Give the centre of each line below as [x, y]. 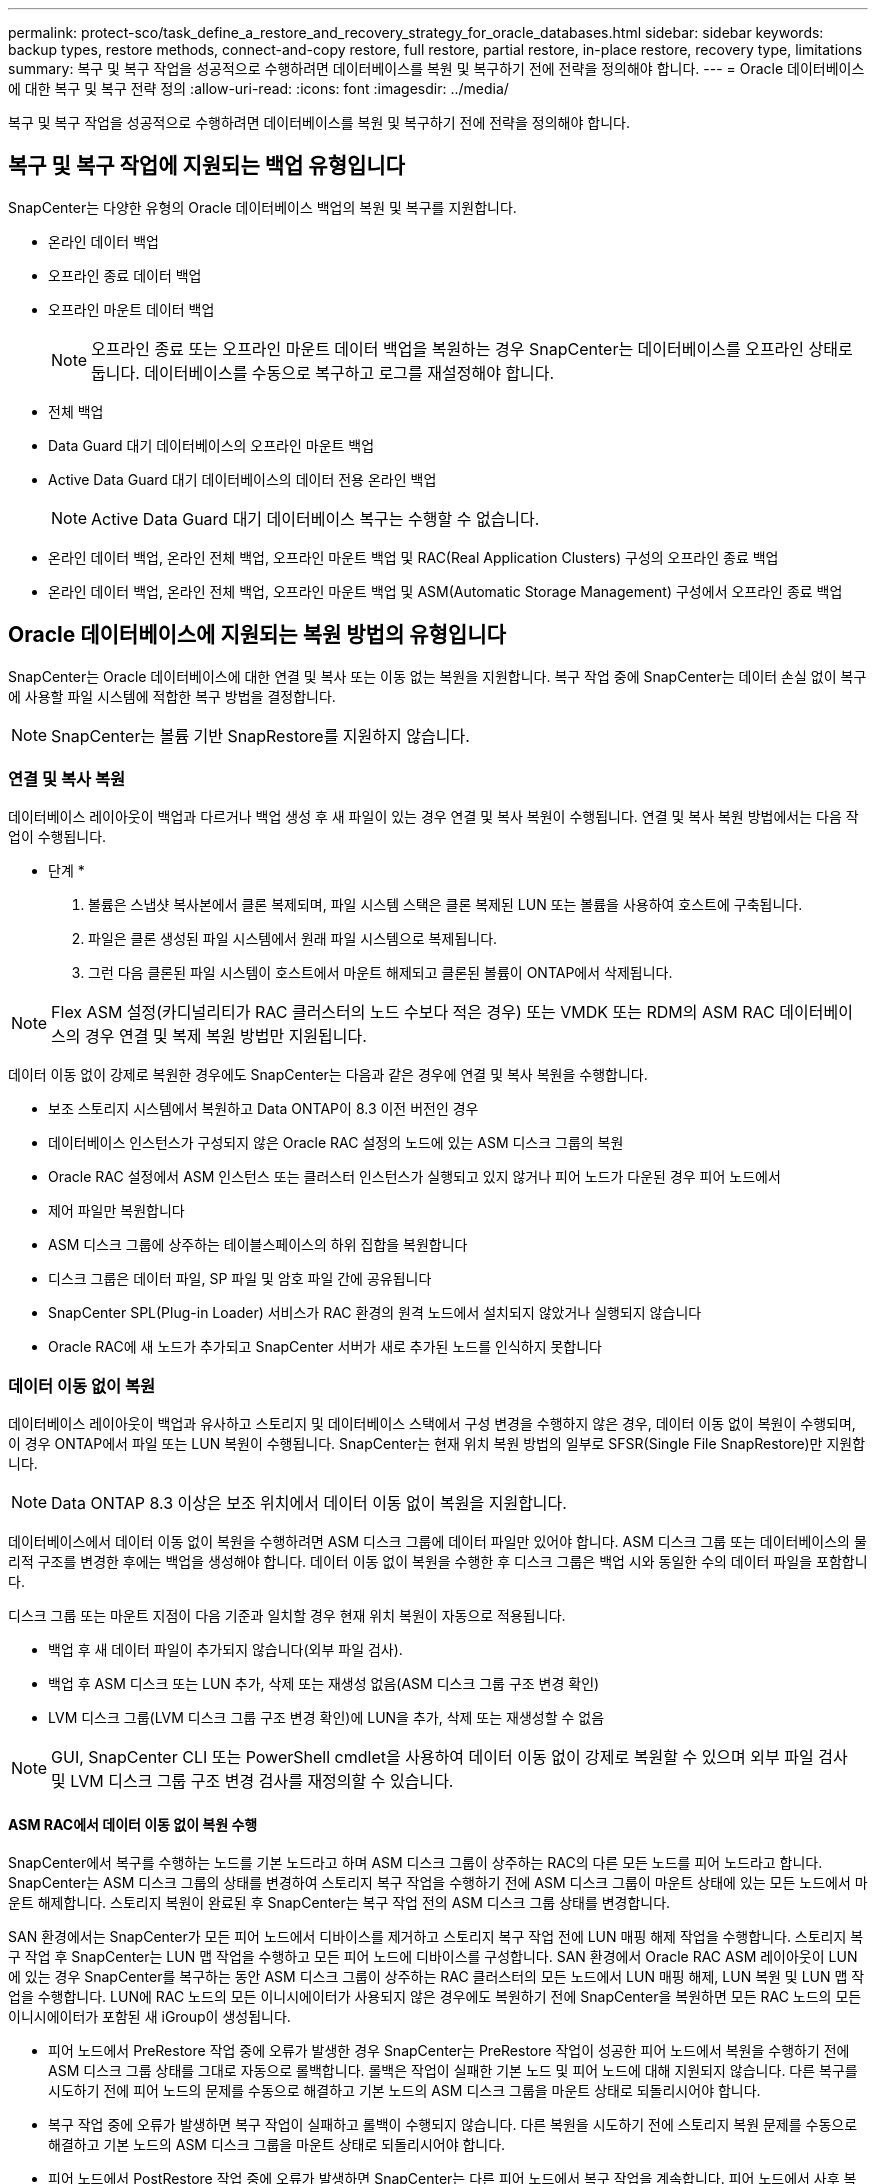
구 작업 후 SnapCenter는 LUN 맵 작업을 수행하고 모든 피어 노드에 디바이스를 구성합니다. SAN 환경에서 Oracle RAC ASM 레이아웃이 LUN [433, 1957]
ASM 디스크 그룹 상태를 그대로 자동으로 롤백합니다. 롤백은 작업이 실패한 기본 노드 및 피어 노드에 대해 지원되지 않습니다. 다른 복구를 [453, 2071]
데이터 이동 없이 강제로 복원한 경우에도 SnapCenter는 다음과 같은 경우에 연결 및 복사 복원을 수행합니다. [328, 1075]
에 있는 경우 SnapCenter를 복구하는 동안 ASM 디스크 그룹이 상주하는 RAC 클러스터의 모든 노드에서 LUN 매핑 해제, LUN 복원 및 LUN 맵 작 [436, 1977]
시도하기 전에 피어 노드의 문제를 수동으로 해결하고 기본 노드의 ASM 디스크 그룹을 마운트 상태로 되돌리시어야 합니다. [404, 2091]
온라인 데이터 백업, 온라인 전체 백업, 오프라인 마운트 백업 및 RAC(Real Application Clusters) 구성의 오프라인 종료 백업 [413, 557]
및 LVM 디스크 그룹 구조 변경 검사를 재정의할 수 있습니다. [252, 1781]
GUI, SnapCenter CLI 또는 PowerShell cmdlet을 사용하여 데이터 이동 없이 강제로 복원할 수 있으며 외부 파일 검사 [449, 1757]
